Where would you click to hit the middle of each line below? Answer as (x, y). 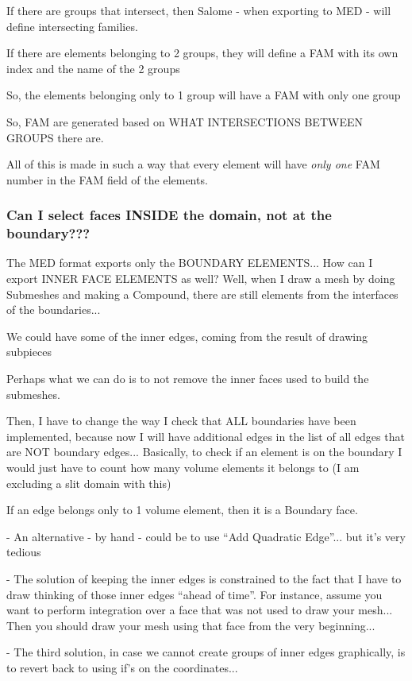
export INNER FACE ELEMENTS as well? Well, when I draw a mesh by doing (201, 279)
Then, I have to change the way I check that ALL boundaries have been (181, 421)
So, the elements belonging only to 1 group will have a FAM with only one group (204, 95)
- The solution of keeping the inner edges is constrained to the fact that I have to (204, 578)
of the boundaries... (54, 310)
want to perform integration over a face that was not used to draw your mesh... (200, 610)
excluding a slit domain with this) (89, 483)
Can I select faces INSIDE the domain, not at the (169, 215)
